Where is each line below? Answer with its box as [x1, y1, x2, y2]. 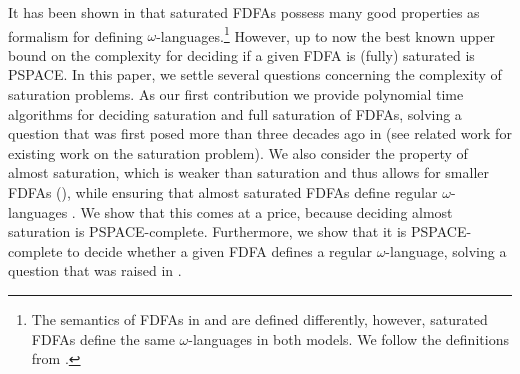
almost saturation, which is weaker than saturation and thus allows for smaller [8, 162, 490, 183]
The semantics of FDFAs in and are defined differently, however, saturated [31, 308, 488, 329]
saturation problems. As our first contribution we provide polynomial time [8, 84, 464, 105]
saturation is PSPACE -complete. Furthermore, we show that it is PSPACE [8, 221, 467, 242]
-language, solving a [385, 240, 507, 261]
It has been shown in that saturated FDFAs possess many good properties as [8, 2, 480, 22]
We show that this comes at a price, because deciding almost [80, 201, 453, 222]
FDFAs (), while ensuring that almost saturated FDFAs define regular [8, 182, 438, 202]
